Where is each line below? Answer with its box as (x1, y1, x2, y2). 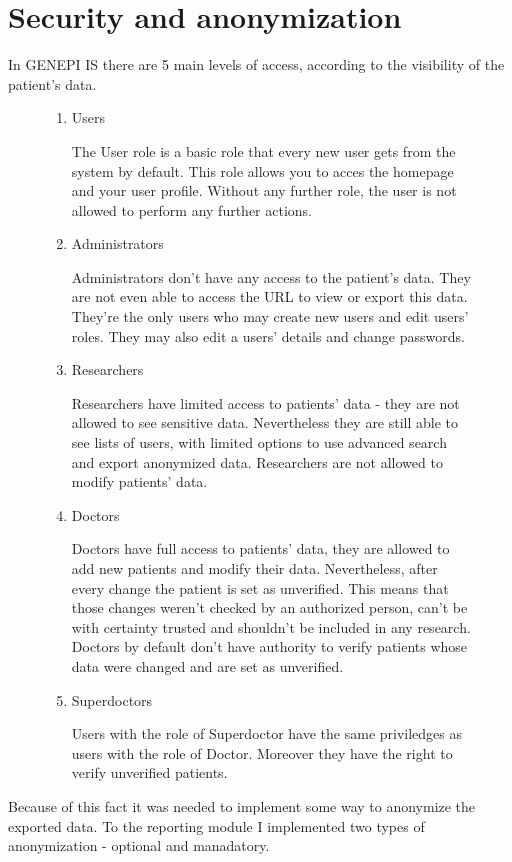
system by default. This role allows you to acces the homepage (71, 160, 454, 181)
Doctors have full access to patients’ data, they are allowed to (71, 538, 450, 559)
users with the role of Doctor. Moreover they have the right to (71, 742, 453, 763)
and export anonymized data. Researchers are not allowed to (71, 451, 443, 472)
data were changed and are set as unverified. (71, 655, 344, 676)
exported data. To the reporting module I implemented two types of (8, 815, 425, 836)
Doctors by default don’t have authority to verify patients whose (71, 636, 468, 657)
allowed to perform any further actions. (71, 199, 312, 220)
